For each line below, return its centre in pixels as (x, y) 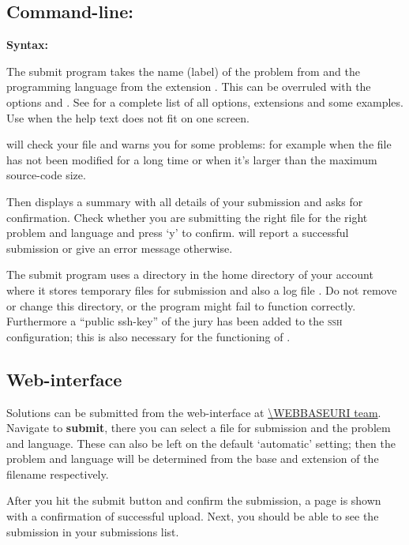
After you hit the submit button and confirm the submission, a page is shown (194, 500)
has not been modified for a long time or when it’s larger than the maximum (192, 159)
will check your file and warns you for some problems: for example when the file (199, 144)
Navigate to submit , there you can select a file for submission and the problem (199, 428)
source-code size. (46, 175)
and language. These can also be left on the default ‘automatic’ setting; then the (201, 443)
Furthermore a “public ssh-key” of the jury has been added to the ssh (174, 321)
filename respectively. (58, 474)
